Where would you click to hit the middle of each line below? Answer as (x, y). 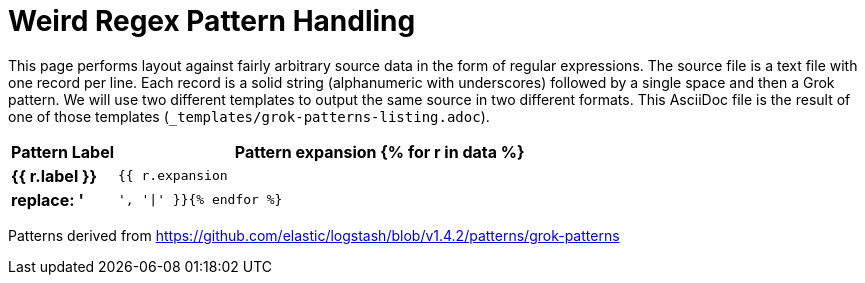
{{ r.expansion (173, 176)
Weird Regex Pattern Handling (212, 21)
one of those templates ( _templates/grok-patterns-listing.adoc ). (249, 116)
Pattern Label (63, 151)
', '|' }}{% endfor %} (200, 200)
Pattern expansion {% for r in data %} (379, 151)
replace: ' (47, 199)
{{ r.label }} (54, 175)
